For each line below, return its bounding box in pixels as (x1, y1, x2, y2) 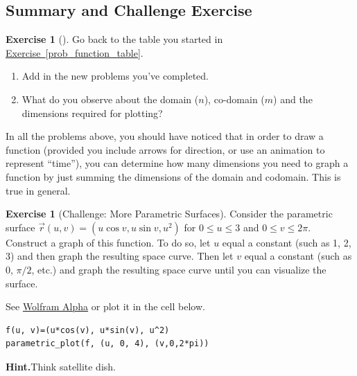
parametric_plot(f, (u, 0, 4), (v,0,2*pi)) (6, 339, 209, 349)
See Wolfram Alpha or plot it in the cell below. (6, 299, 205, 314)
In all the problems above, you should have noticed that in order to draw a (6, 129, 324, 143)
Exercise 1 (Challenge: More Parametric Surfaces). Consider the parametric (6, 206, 333, 221)
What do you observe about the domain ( (21, 91, 199, 106)
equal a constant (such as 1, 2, (222, 235, 351, 249)
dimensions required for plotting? (21, 105, 163, 120)
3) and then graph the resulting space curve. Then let (6, 249, 234, 263)
